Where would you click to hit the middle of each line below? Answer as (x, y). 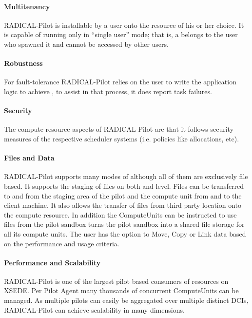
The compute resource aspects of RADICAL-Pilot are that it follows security (119, 129)
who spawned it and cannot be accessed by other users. (86, 44)
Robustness (23, 63)
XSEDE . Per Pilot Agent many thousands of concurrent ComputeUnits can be (121, 290)
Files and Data (29, 158)
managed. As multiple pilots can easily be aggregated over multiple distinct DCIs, (126, 300)
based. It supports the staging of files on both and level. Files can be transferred (124, 186)
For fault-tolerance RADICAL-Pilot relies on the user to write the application (120, 82)
